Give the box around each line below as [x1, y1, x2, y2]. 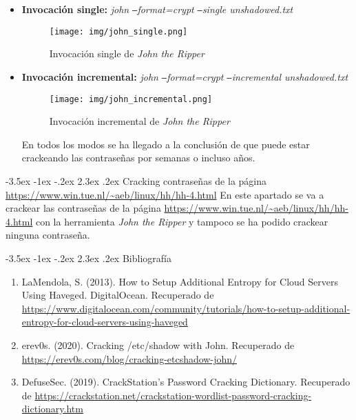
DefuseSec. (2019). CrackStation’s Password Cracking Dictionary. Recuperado [21, 374, 350, 389]
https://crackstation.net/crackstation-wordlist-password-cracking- [34, 388, 312, 402]
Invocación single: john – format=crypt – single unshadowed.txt [21, 2, 293, 16]
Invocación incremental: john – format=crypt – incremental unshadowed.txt [21, 69, 348, 83]
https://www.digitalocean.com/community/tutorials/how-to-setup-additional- [21, 301, 350, 315]
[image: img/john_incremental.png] [49, 94, 213, 104]
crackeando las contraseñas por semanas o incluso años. [21, 150, 255, 165]
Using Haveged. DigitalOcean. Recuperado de [21, 288, 214, 302]
